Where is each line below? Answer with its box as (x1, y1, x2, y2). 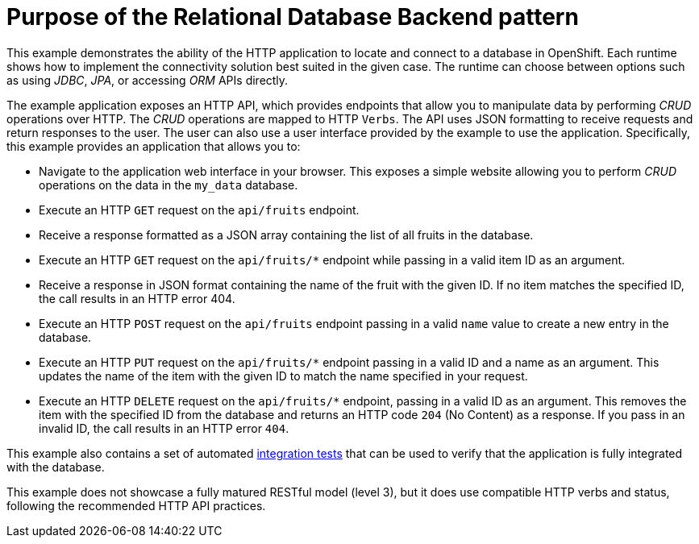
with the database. (6, 459, 105, 474)
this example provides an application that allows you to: (6, 139, 301, 153)
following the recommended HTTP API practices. (6, 498, 266, 513)
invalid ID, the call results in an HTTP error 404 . (39, 421, 289, 435)
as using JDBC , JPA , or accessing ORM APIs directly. (6, 73, 289, 87)
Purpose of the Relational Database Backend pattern (6, 3, 579, 31)
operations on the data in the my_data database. (39, 177, 298, 192)
